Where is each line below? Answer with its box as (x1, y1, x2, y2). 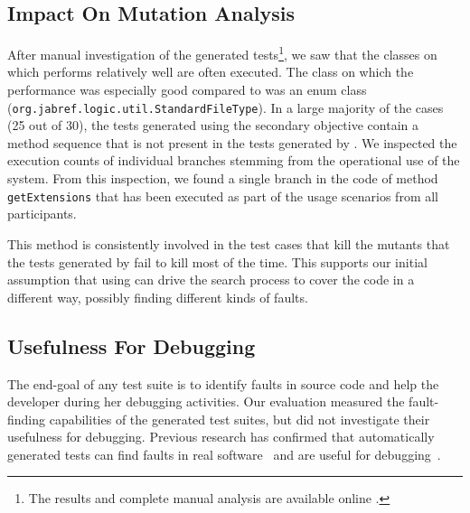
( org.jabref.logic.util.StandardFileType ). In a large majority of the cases (7, 98, 444, 117)
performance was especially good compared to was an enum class (7, 80, 367, 99)
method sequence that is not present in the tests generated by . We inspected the (7, 133, 457, 152)
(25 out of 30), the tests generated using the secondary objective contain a (7, 116, 418, 135)
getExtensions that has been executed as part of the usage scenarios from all (7, 186, 438, 205)
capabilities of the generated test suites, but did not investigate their (49, 409, 430, 428)
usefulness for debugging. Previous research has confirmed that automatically (7, 427, 435, 446)
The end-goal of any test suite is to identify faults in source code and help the (7, 374, 439, 393)
